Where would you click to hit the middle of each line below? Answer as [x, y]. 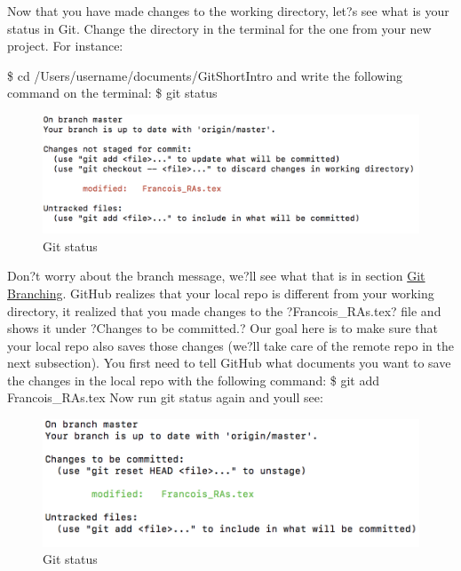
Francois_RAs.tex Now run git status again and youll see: [165, 397]
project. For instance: [65, 46]
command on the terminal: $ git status [112, 93]
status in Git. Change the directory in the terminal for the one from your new [219, 28]
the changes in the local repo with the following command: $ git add [193, 380]
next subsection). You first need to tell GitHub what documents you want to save [229, 363]
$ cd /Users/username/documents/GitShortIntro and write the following [205, 75]
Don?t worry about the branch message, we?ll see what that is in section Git [216, 276]
